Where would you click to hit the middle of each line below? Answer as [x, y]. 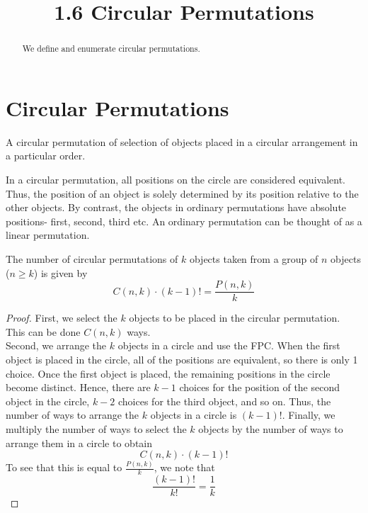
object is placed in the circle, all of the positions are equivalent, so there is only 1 [182, 359]
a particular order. [46, 156]
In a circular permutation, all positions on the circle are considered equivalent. [176, 179]
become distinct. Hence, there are [78, 387]
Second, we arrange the [56, 345]
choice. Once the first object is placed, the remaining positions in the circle [168, 373]
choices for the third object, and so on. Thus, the [225, 401]
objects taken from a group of [254, 258]
